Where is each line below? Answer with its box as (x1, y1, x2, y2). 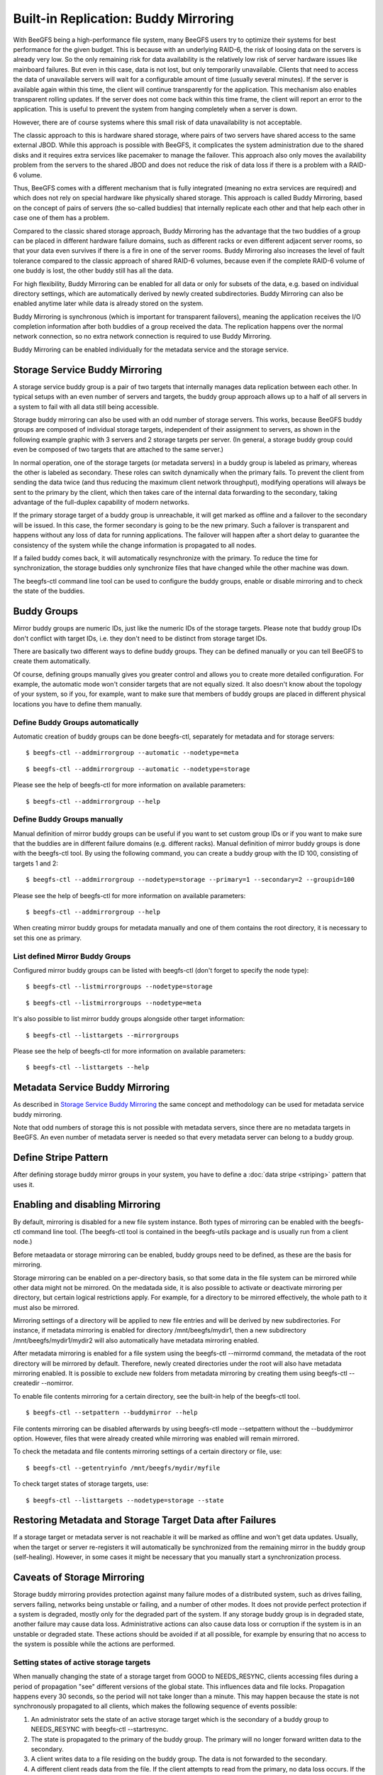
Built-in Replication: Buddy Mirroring (13, 11, 234, 26)
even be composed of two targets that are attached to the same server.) (13, 445, 223, 454)
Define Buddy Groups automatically (13, 717, 139, 727)
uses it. (13, 1180, 35, 1189)
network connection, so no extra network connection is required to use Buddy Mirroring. (13, 332, 272, 341)
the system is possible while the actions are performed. (13, 1640, 175, 1649)
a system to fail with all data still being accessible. (13, 402, 160, 411)
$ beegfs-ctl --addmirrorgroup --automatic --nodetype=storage (26, 765, 250, 773)
